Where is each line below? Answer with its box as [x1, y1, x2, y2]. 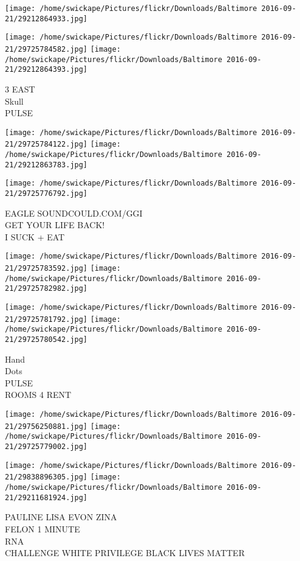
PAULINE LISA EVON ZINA [5, 510, 117, 523]
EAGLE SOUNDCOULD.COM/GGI [5, 206, 143, 219]
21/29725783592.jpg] [5, 264, 88, 273]
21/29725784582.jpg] [5, 44, 88, 54]
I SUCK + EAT [5, 230, 65, 243]
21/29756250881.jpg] [5, 422, 88, 431]
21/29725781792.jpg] [5, 315, 88, 324]
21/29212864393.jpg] [5, 65, 88, 74]
